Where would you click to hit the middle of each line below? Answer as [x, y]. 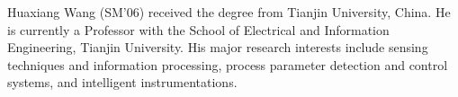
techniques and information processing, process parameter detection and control [228, 64]
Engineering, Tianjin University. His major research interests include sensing [218, 47]
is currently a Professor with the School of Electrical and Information [198, 29]
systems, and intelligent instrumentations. [122, 82]
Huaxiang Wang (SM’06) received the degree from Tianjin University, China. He [229, 12]
